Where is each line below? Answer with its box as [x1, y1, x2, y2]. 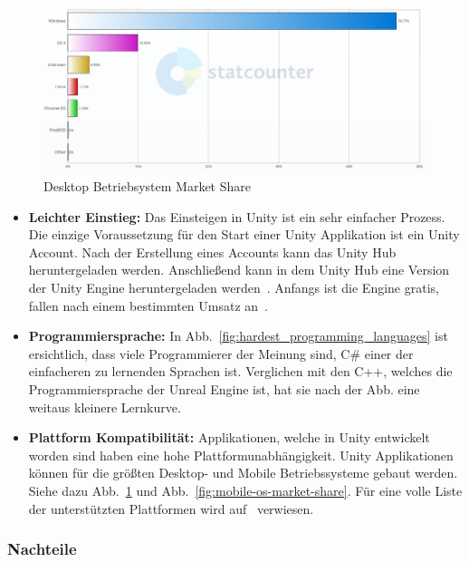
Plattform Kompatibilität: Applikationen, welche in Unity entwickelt [28, 428, 430, 447]
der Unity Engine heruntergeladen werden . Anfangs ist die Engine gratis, [28, 277, 439, 296]
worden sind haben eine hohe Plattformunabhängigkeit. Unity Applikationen [28, 445, 454, 464]
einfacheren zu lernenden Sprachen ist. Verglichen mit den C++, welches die [28, 362, 453, 381]
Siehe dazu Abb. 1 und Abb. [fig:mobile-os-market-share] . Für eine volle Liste [28, 480, 463, 499]
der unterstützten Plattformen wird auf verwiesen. [28, 499, 314, 518]
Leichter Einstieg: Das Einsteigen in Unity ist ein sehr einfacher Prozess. [28, 207, 445, 226]
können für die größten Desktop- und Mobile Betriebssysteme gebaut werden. [28, 463, 458, 482]
